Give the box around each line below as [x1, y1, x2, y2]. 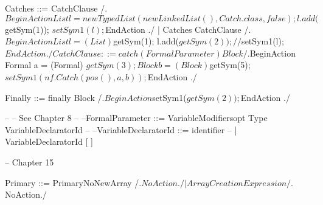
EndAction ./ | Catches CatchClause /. [105, 23, 251, 35]
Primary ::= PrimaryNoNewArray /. [5, 176, 142, 189]
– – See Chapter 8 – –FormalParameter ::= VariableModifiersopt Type [5, 111, 268, 124]
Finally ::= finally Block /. [5, 91, 105, 103]
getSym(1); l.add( [113, 35, 179, 47]
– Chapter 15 [5, 155, 54, 168]
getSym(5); [209, 58, 251, 71]
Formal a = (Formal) [5, 58, 83, 71]
